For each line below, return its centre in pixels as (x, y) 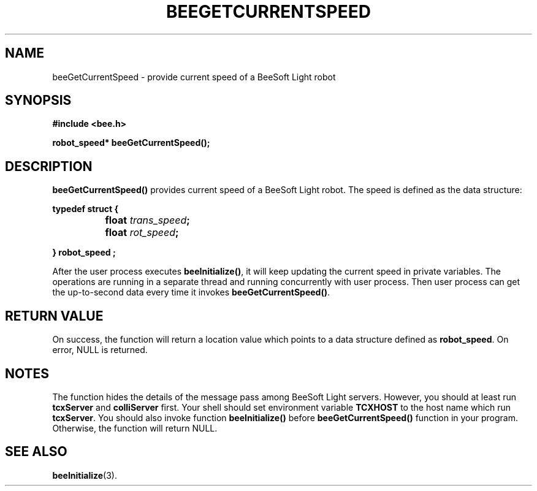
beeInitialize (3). (85, 475)
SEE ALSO (36, 452)
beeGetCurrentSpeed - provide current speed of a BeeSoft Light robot (194, 77)
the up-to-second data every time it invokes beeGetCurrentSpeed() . (191, 292)
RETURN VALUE (54, 316)
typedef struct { (86, 209)
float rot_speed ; (142, 233)
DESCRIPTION (49, 166)
